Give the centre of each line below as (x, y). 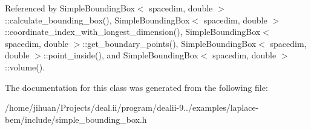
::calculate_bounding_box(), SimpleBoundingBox (97, 20)
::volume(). (25, 67)
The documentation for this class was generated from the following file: (136, 87)
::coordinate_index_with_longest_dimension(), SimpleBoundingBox (133, 32)
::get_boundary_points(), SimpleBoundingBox (169, 43)
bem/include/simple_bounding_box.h (76, 119)
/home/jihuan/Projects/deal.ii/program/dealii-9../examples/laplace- (132, 107)
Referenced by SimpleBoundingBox (70, 8)
